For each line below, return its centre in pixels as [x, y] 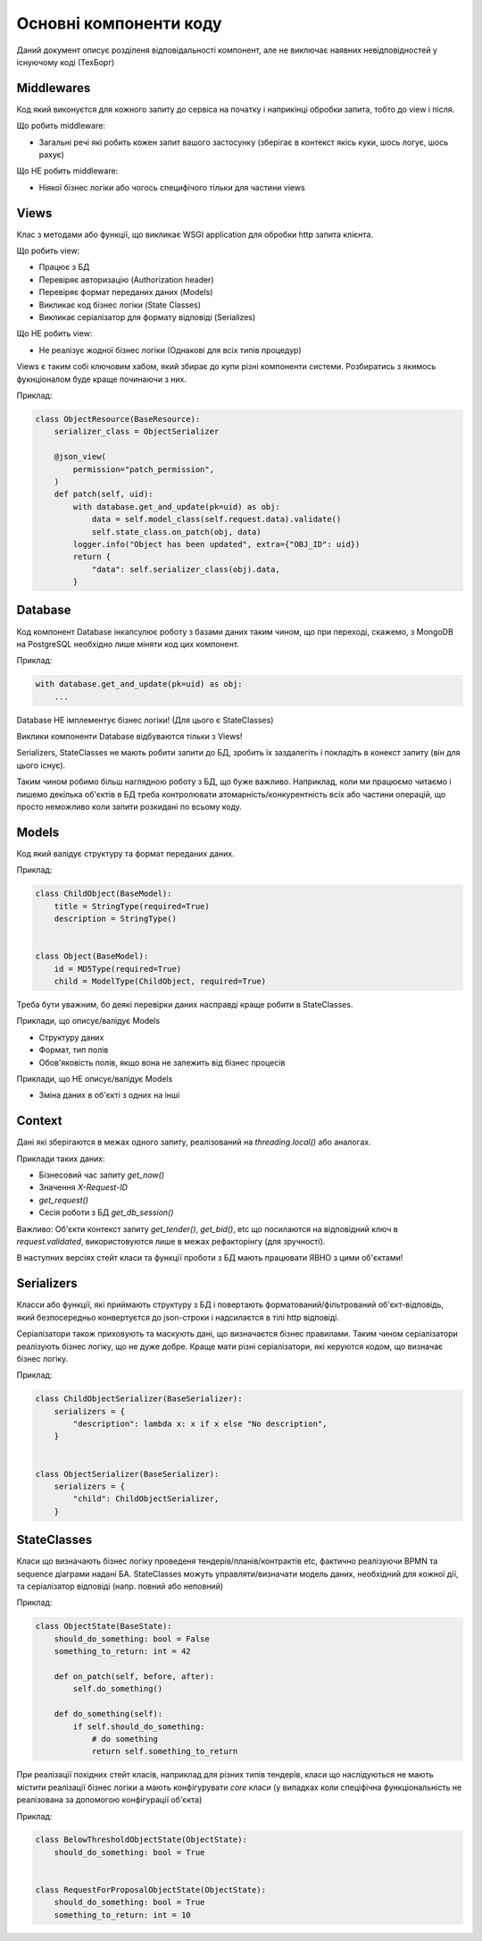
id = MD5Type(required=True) [118, 969]
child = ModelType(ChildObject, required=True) [160, 982]
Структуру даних [71, 1037]
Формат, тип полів [74, 1050]
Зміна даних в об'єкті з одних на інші [109, 1095]
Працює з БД [64, 267]
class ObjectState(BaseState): [104, 1626]
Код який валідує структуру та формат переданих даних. [126, 853]
